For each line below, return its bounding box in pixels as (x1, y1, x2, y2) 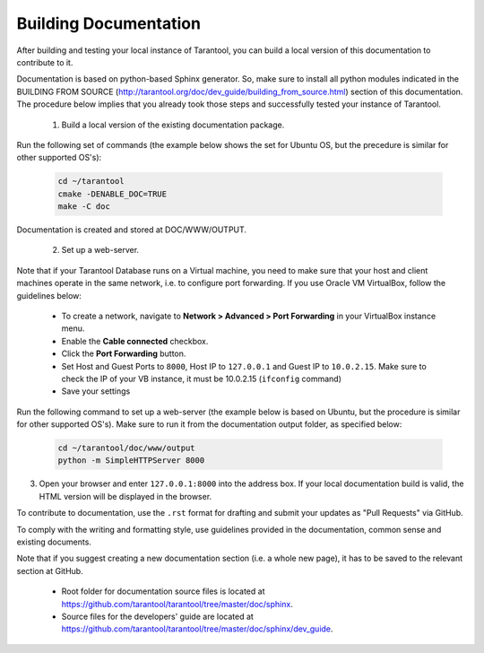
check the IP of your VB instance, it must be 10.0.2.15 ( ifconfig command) (61, 373, 342, 384)
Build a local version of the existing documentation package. (61, 119, 285, 130)
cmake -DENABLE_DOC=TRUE (57, 188, 168, 199)
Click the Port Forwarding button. (61, 348, 186, 359)
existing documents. (16, 536, 91, 547)
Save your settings (61, 386, 131, 396)
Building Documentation (16, 13, 202, 33)
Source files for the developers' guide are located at (61, 611, 255, 622)
